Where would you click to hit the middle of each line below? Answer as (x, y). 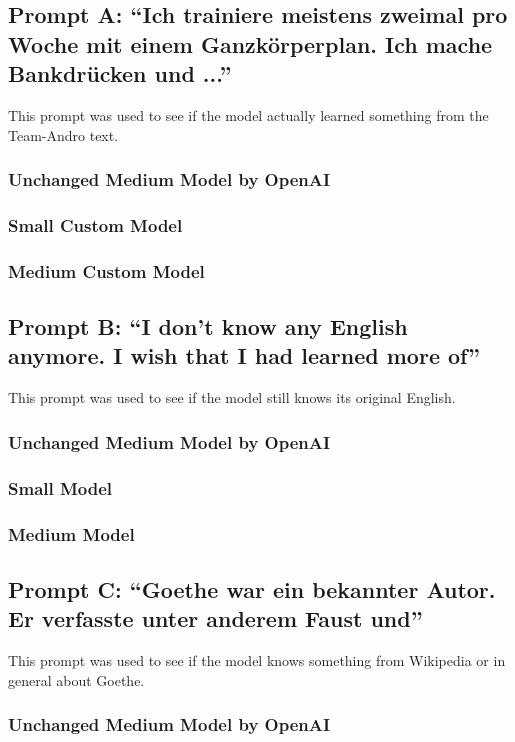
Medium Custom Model (106, 270)
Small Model (60, 487)
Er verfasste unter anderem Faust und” (215, 618)
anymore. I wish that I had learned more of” (244, 355)
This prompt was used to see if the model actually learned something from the (248, 114)
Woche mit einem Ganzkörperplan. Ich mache (250, 43)
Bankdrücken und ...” (120, 73)
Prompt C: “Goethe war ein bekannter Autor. (252, 588)
